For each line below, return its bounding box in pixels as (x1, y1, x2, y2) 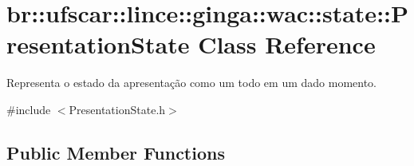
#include (6, 101, 51, 117)
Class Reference (198, 28, 376, 61)
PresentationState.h (69, 101, 166, 117)
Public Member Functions (6, 140, 225, 164)
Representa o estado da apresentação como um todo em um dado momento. (6, 74, 377, 91)
